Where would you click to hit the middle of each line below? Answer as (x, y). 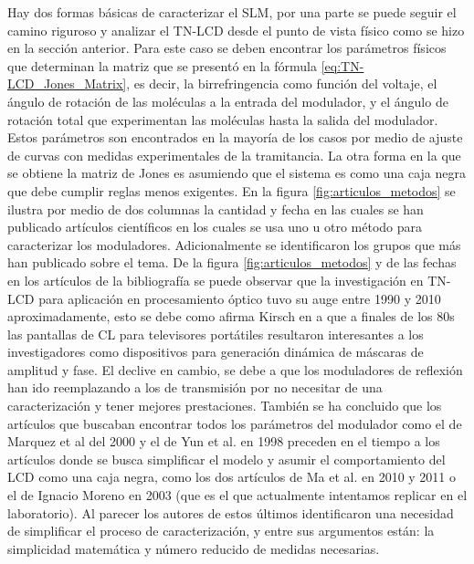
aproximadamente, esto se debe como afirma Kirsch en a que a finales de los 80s (231, 316)
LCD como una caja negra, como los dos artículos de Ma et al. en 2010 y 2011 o (232, 477)
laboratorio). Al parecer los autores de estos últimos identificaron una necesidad (231, 512)
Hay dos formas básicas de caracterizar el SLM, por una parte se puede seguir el (232, 12)
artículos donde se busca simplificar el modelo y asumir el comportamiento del (226, 459)
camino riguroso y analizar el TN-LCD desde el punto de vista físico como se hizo (236, 30)
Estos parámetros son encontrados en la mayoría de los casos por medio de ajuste (235, 137)
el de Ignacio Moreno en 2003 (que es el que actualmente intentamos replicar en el (237, 495)
